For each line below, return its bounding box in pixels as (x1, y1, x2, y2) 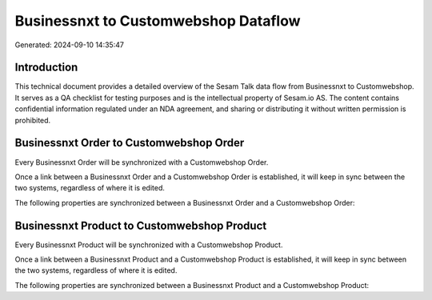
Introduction (14, 61, 78, 74)
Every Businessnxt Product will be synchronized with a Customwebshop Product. (14, 240, 283, 250)
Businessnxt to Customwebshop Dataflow (14, 12, 301, 30)
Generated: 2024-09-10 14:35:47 (14, 40, 124, 50)
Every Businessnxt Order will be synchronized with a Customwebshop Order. (14, 157, 269, 167)
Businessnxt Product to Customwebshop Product (14, 218, 267, 232)
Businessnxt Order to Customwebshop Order (14, 136, 245, 150)
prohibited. (14, 115, 51, 125)
